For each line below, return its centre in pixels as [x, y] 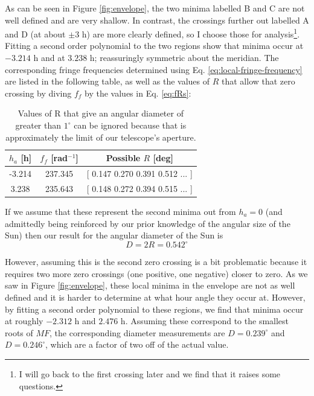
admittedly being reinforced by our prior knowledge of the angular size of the [148, 223]
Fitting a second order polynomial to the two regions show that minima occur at [154, 46]
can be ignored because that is [130, 125]
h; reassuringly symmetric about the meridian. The [184, 58]
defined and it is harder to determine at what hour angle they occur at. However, [155, 297]
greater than [38, 125]
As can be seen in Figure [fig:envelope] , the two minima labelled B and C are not [155, 8]
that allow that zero [258, 81]
